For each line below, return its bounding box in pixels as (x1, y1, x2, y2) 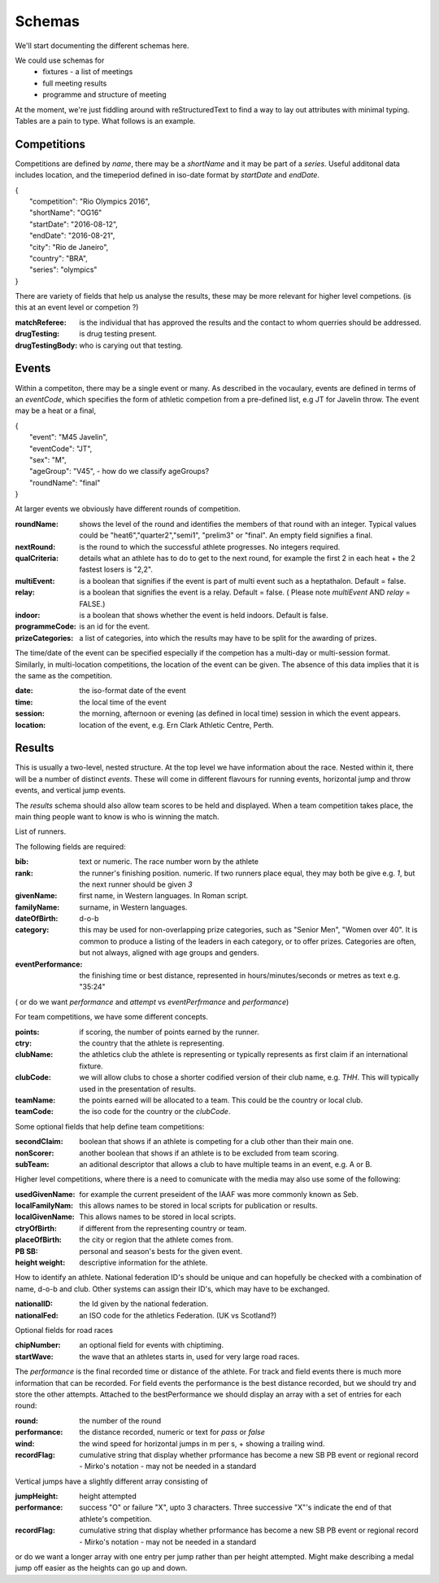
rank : (15, 868, 34, 878)
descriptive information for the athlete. (79, 1258, 208, 1268)
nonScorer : (15, 1148, 54, 1158)
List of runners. (15, 827, 67, 836)
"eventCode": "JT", (29, 444, 93, 454)
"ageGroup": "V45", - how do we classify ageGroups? (29, 467, 210, 476)
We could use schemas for (15, 55, 105, 65)
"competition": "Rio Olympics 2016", (29, 196, 150, 206)
